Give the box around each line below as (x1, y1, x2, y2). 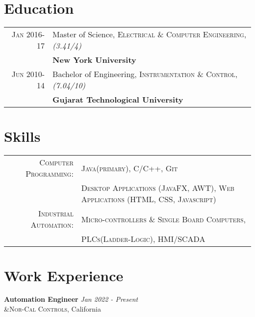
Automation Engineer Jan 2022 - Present (4, 294, 138, 304)
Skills (4, 126, 41, 146)
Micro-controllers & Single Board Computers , (81, 213, 246, 225)
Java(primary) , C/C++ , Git (81, 162, 178, 174)
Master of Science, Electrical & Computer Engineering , (52, 28, 247, 40)
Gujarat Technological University (52, 94, 183, 106)
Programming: (25, 168, 74, 180)
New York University (52, 54, 136, 66)
